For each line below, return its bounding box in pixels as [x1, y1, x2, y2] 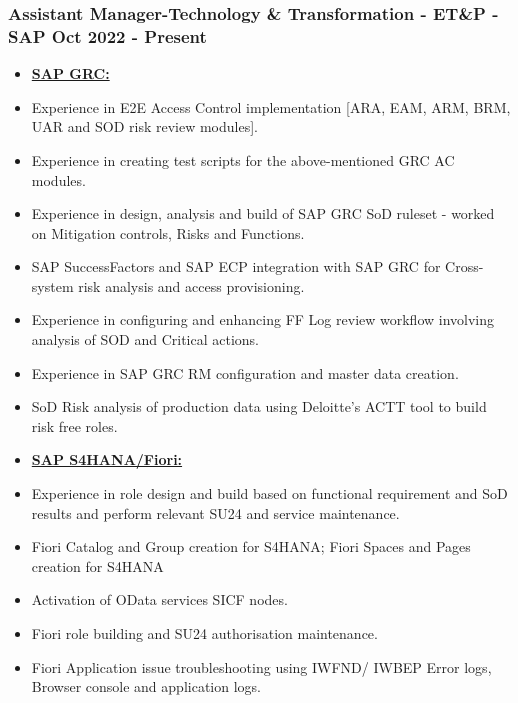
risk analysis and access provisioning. [78, 275, 305, 296]
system [31, 275, 74, 296]
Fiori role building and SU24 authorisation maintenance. [31, 623, 378, 644]
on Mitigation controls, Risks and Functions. [31, 222, 305, 243]
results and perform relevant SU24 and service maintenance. [31, 502, 400, 523]
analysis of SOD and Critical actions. [31, 329, 260, 350]
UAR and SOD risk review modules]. [31, 116, 258, 137]
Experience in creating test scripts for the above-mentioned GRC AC [31, 149, 455, 170]
